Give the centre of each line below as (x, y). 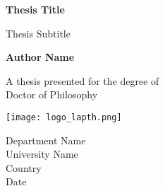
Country (24, 167)
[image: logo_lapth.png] (64, 117)
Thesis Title (35, 9)
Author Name (40, 57)
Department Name (46, 140)
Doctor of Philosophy (52, 94)
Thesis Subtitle (38, 33)
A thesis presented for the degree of (82, 80)
